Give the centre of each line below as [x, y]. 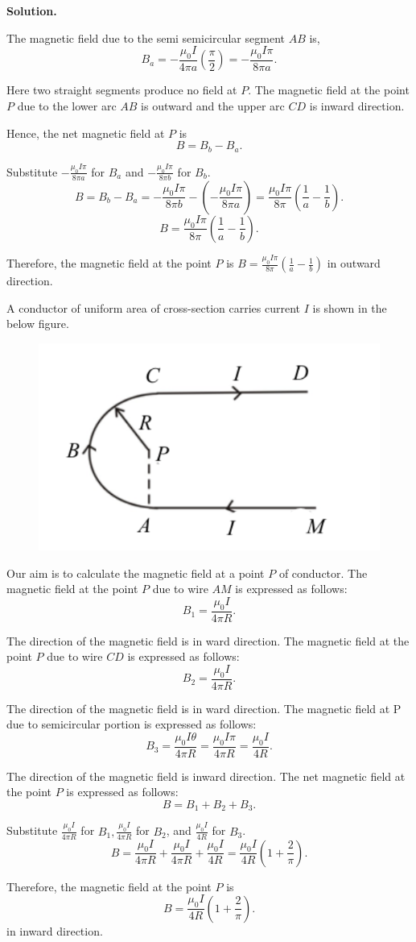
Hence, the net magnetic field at [86, 133]
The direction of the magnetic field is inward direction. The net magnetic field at [206, 776]
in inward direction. [55, 930]
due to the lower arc [67, 106]
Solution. [32, 10]
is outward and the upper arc [213, 106]
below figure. [38, 324]
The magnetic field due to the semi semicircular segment [146, 37]
